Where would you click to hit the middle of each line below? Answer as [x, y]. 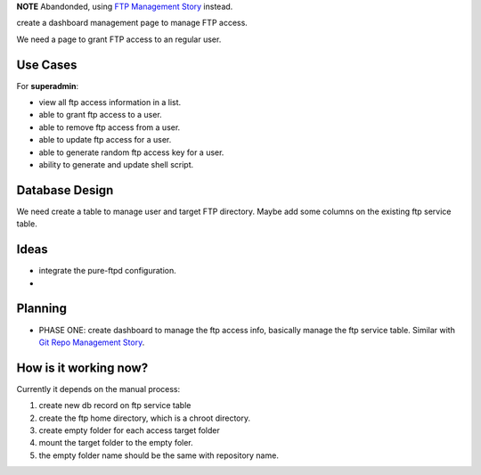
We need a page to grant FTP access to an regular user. [119, 39]
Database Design [65, 190]
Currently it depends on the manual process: [98, 389]
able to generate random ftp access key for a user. [131, 152]
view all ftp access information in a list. [110, 102]
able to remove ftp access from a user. [110, 127]
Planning [41, 309]
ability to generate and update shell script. [116, 165]
